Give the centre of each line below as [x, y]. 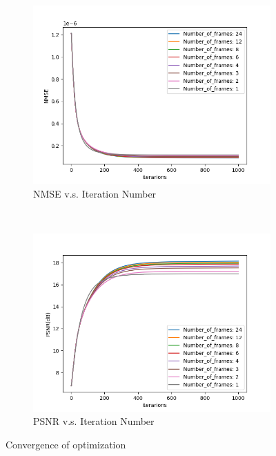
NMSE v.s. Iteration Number [95, 193]
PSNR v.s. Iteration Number [94, 421]
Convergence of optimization [66, 444]
